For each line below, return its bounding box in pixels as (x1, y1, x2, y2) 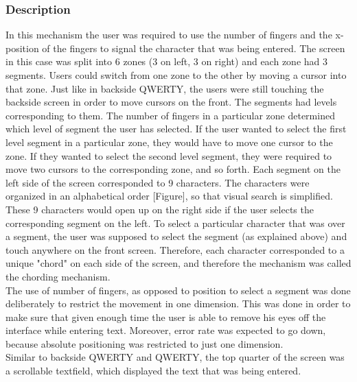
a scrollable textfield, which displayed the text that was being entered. (5, 363, 301, 378)
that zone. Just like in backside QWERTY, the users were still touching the (5, 81, 324, 95)
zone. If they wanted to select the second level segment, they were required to (5, 148, 332, 163)
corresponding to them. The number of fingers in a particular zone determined (5, 108, 335, 122)
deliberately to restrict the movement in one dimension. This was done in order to (5, 296, 351, 311)
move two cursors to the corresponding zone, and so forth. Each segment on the (5, 162, 341, 176)
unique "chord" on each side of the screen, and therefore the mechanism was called (5, 256, 352, 270)
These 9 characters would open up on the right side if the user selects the (5, 202, 314, 216)
